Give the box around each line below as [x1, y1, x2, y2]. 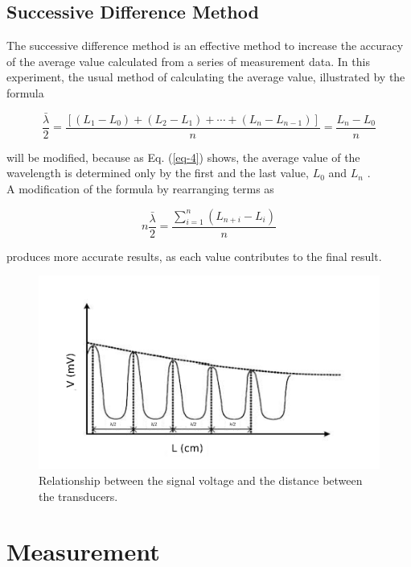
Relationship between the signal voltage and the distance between [39, 471, 363, 488]
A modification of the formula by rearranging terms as [6, 180, 274, 197]
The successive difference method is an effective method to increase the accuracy [6, 37, 404, 54]
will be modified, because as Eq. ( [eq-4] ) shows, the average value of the [6, 148, 360, 165]
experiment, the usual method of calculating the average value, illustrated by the [6, 68, 405, 85]
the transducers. [39, 487, 118, 504]
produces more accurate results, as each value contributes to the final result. [6, 247, 382, 264]
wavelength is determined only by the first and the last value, [6, 164, 309, 181]
